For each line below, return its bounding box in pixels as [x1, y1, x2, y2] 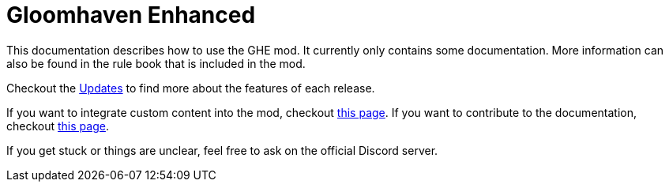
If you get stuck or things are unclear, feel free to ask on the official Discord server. [6, 143, 438, 157]
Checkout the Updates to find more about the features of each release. [6, 81, 375, 95]
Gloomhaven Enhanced [6, 2, 256, 28]
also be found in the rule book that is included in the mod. [6, 56, 306, 70]
